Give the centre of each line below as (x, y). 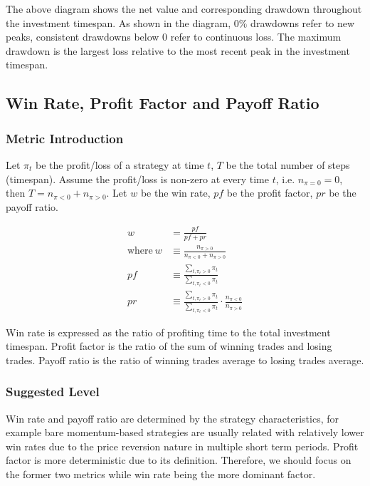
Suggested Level (53, 392)
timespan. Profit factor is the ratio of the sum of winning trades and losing (169, 346)
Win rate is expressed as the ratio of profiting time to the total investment (168, 332)
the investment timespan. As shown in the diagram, (118, 22)
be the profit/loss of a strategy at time (120, 164)
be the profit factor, (270, 193)
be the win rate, (175, 193)
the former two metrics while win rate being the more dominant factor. (161, 474)
